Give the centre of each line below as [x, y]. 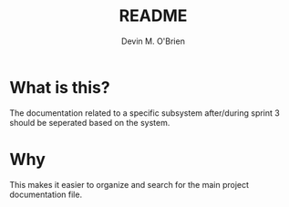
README [153, 16]
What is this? [60, 87]
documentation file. [46, 194]
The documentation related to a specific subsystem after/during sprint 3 [144, 113]
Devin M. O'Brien [153, 41]
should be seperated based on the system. [90, 122]
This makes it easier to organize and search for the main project [129, 184]
